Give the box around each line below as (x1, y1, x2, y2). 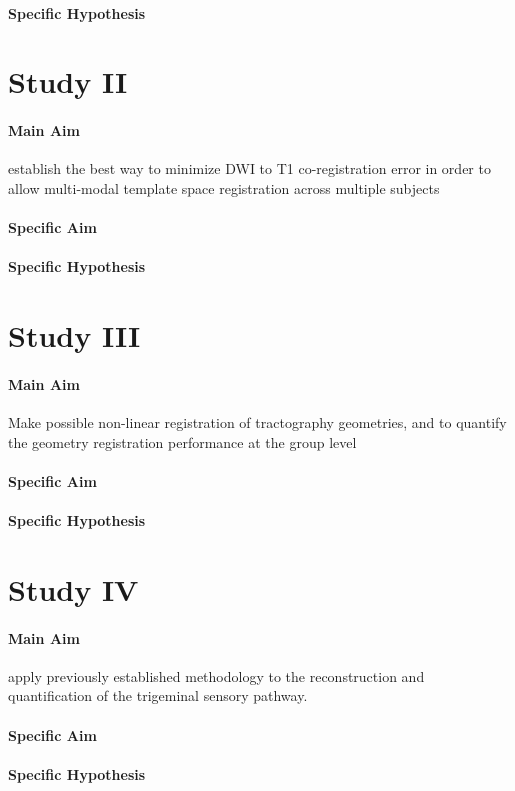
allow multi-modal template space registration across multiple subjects (8, 177, 440, 198)
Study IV (8, 568, 139, 609)
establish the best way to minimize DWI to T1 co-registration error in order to (8, 158, 491, 179)
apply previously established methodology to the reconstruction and (8, 665, 425, 686)
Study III (8, 315, 141, 356)
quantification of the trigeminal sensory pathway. (8, 685, 308, 706)
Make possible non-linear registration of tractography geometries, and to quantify (8, 412, 507, 433)
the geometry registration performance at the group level (8, 431, 357, 452)
